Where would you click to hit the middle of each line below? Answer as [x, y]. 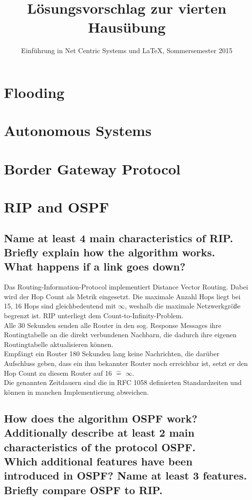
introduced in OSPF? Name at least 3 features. [126, 475]
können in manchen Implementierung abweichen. [77, 392]
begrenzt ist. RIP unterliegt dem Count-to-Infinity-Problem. [94, 315]
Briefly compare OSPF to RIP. [83, 490]
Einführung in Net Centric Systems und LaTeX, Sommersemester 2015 [127, 50]
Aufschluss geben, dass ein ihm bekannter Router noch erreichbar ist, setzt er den [126, 363]
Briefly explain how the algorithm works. [110, 252]
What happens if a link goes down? [95, 266]
